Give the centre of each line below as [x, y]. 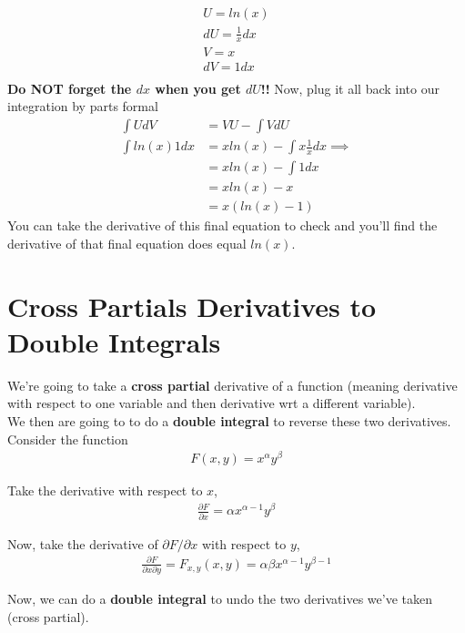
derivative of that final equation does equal [127, 243]
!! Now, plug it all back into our [350, 88]
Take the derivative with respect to [105, 490]
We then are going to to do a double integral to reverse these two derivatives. [229, 421]
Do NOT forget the [70, 88]
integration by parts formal [83, 106]
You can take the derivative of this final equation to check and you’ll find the [222, 225]
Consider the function [68, 439]
